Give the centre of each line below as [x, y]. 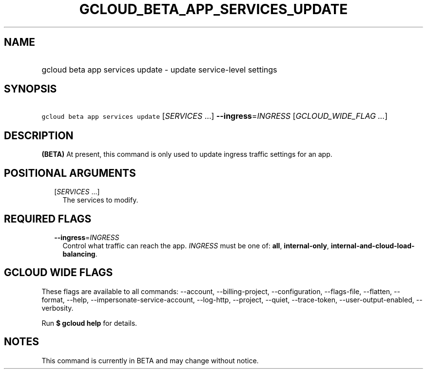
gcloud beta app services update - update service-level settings [159, 69]
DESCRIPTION [39, 135]
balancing [79, 254]
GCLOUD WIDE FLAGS [58, 273]
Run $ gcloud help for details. [89, 323]
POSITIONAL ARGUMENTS [70, 173]
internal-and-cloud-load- [373, 245]
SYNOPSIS [30, 89]
